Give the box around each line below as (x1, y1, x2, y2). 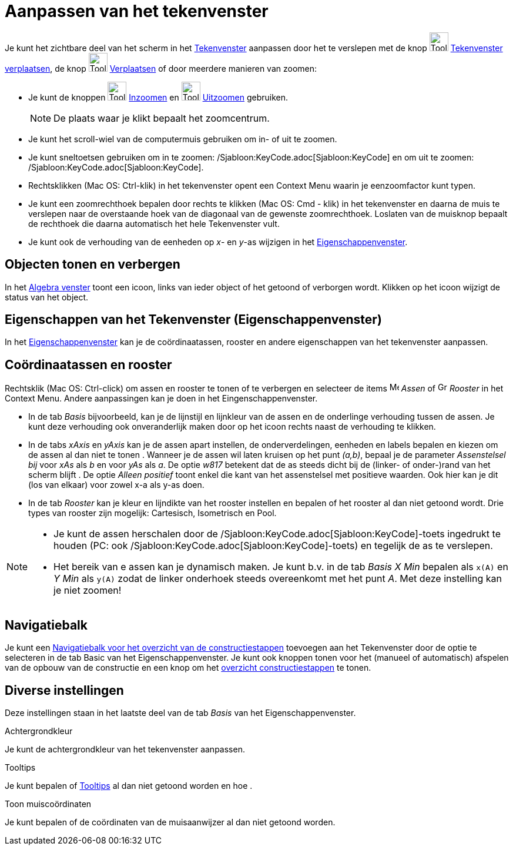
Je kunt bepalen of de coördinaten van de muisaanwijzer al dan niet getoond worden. (5, 816, 336, 827)
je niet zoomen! (53, 584, 122, 597)
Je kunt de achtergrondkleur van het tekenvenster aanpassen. (5, 744, 245, 754)
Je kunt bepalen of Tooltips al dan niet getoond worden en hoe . (5, 780, 253, 791)
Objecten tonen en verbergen (5, 257, 180, 272)
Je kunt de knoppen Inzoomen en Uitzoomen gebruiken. (28, 92, 289, 102)
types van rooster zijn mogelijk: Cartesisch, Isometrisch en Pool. (28, 508, 277, 518)
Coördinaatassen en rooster (5, 357, 172, 372)
